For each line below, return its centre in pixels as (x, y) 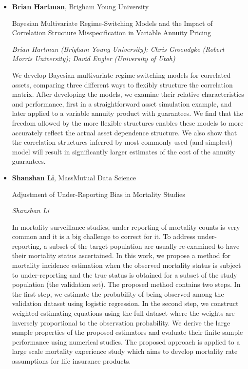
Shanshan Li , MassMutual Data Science (74, 177)
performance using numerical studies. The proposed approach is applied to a (126, 341)
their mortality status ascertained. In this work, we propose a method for (121, 255)
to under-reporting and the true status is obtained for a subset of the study (124, 274)
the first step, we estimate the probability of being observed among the (118, 293)
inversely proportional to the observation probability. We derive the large (121, 322)
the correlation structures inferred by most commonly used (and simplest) (122, 142)
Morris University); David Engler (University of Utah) (94, 58)
